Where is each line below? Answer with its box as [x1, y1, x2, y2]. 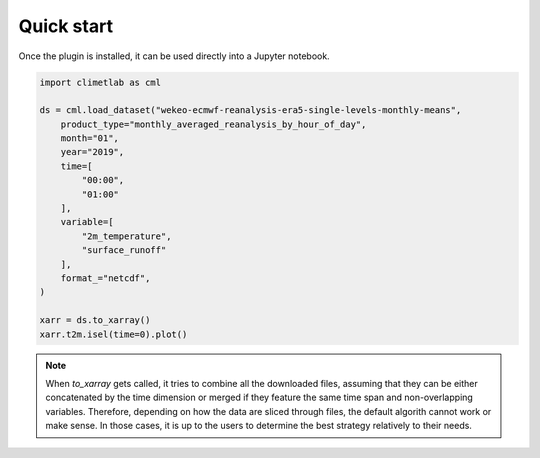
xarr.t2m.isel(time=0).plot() [39, 328, 188, 340]
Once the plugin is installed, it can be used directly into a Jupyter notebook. [18, 50, 330, 62]
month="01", [60, 133, 120, 144]
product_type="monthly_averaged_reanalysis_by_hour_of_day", [60, 118, 367, 130]
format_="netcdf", [60, 273, 151, 284]
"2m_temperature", [81, 230, 172, 242]
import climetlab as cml [39, 76, 162, 88]
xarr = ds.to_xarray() [39, 315, 151, 326]
